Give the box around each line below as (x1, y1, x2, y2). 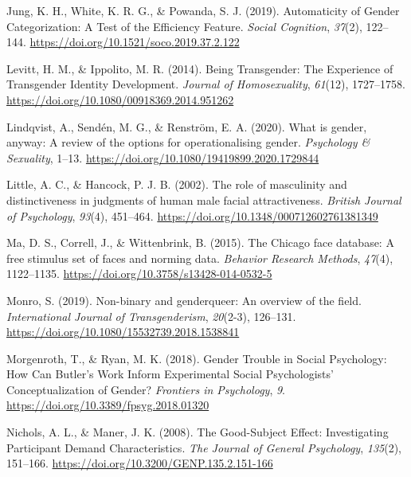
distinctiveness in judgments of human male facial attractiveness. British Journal (6, 191, 401, 208)
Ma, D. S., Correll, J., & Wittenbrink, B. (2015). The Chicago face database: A (6, 234, 394, 251)
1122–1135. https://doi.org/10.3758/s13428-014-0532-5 (6, 265, 272, 282)
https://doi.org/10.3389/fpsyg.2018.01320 (6, 397, 209, 413)
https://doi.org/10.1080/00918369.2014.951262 (6, 91, 234, 108)
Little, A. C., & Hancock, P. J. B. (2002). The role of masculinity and (6, 176, 347, 193)
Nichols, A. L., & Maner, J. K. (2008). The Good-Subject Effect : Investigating (6, 424, 389, 440)
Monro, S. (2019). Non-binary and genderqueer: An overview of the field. (6, 291, 362, 308)
